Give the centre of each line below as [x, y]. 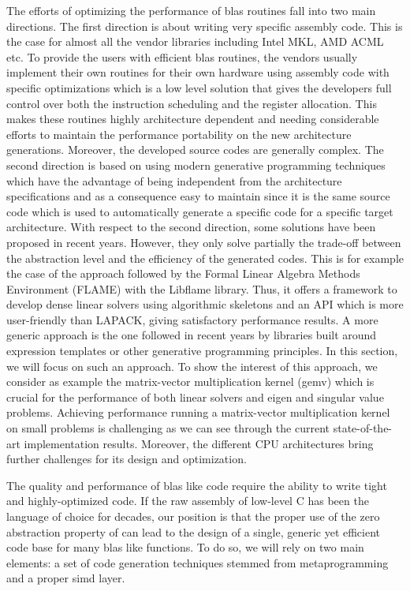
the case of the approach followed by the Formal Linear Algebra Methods [183, 273]
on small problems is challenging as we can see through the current [168, 428]
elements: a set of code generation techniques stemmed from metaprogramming [198, 562]
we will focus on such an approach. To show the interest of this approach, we [192, 366]
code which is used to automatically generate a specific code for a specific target [200, 211]
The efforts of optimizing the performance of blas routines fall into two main [191, 10]
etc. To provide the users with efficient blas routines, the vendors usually [182, 56]
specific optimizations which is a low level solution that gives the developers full [199, 87]
